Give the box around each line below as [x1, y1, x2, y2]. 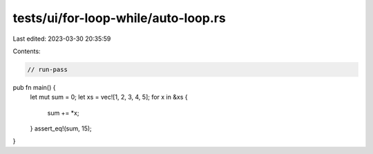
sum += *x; [47, 108, 79, 117]
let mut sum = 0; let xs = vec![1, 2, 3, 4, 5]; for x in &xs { [30, 93, 188, 102]
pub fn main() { [12, 83, 56, 91]
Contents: [12, 47, 41, 55]
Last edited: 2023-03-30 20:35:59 [12, 35, 111, 43]
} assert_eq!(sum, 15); [30, 124, 93, 133]
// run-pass [27, 66, 68, 73]
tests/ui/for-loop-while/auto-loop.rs [12, 10, 226, 26]
